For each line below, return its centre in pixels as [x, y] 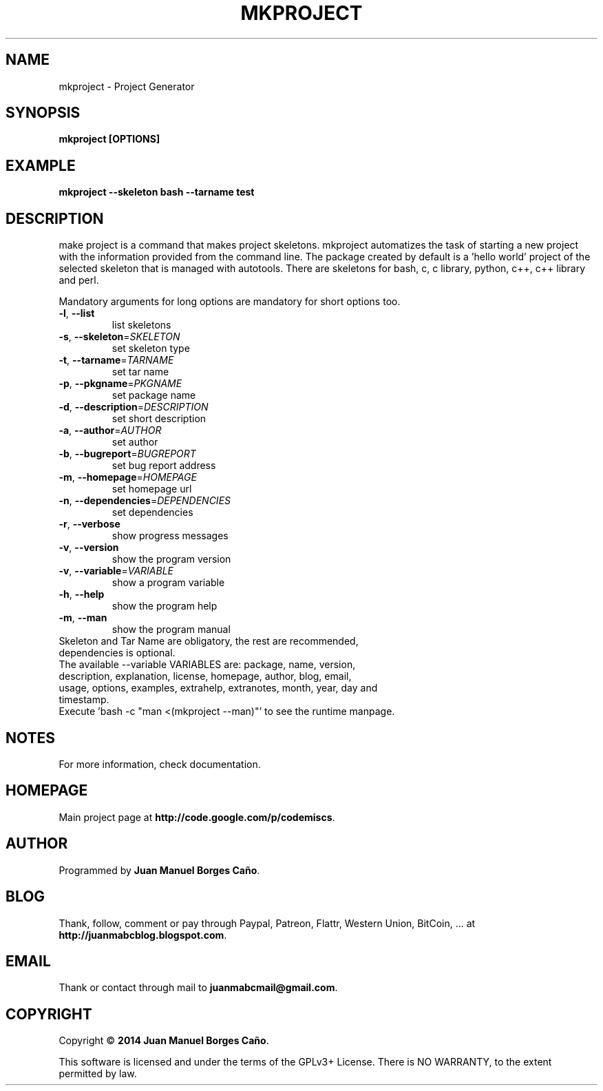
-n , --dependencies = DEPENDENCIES [145, 501]
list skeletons [141, 325]
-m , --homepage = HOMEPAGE [128, 477]
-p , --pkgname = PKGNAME [120, 384]
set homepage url [152, 489]
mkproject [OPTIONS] [109, 139]
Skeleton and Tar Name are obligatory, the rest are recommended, [209, 641]
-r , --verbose [89, 524]
